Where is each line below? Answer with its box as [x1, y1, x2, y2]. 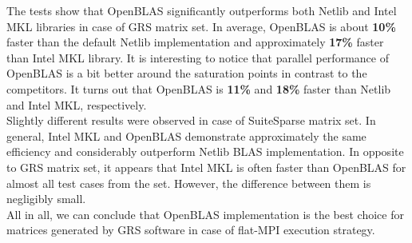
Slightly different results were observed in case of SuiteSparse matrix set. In [6, 112, 376, 129]
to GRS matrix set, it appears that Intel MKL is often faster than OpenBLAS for [6, 158, 406, 175]
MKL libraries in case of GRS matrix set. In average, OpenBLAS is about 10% [6, 18, 396, 34]
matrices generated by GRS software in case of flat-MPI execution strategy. [6, 221, 375, 238]
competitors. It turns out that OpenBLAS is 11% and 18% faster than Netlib [6, 80, 391, 97]
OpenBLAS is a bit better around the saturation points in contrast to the [6, 65, 367, 82]
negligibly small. [6, 190, 86, 207]
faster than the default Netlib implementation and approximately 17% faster [6, 34, 384, 50]
